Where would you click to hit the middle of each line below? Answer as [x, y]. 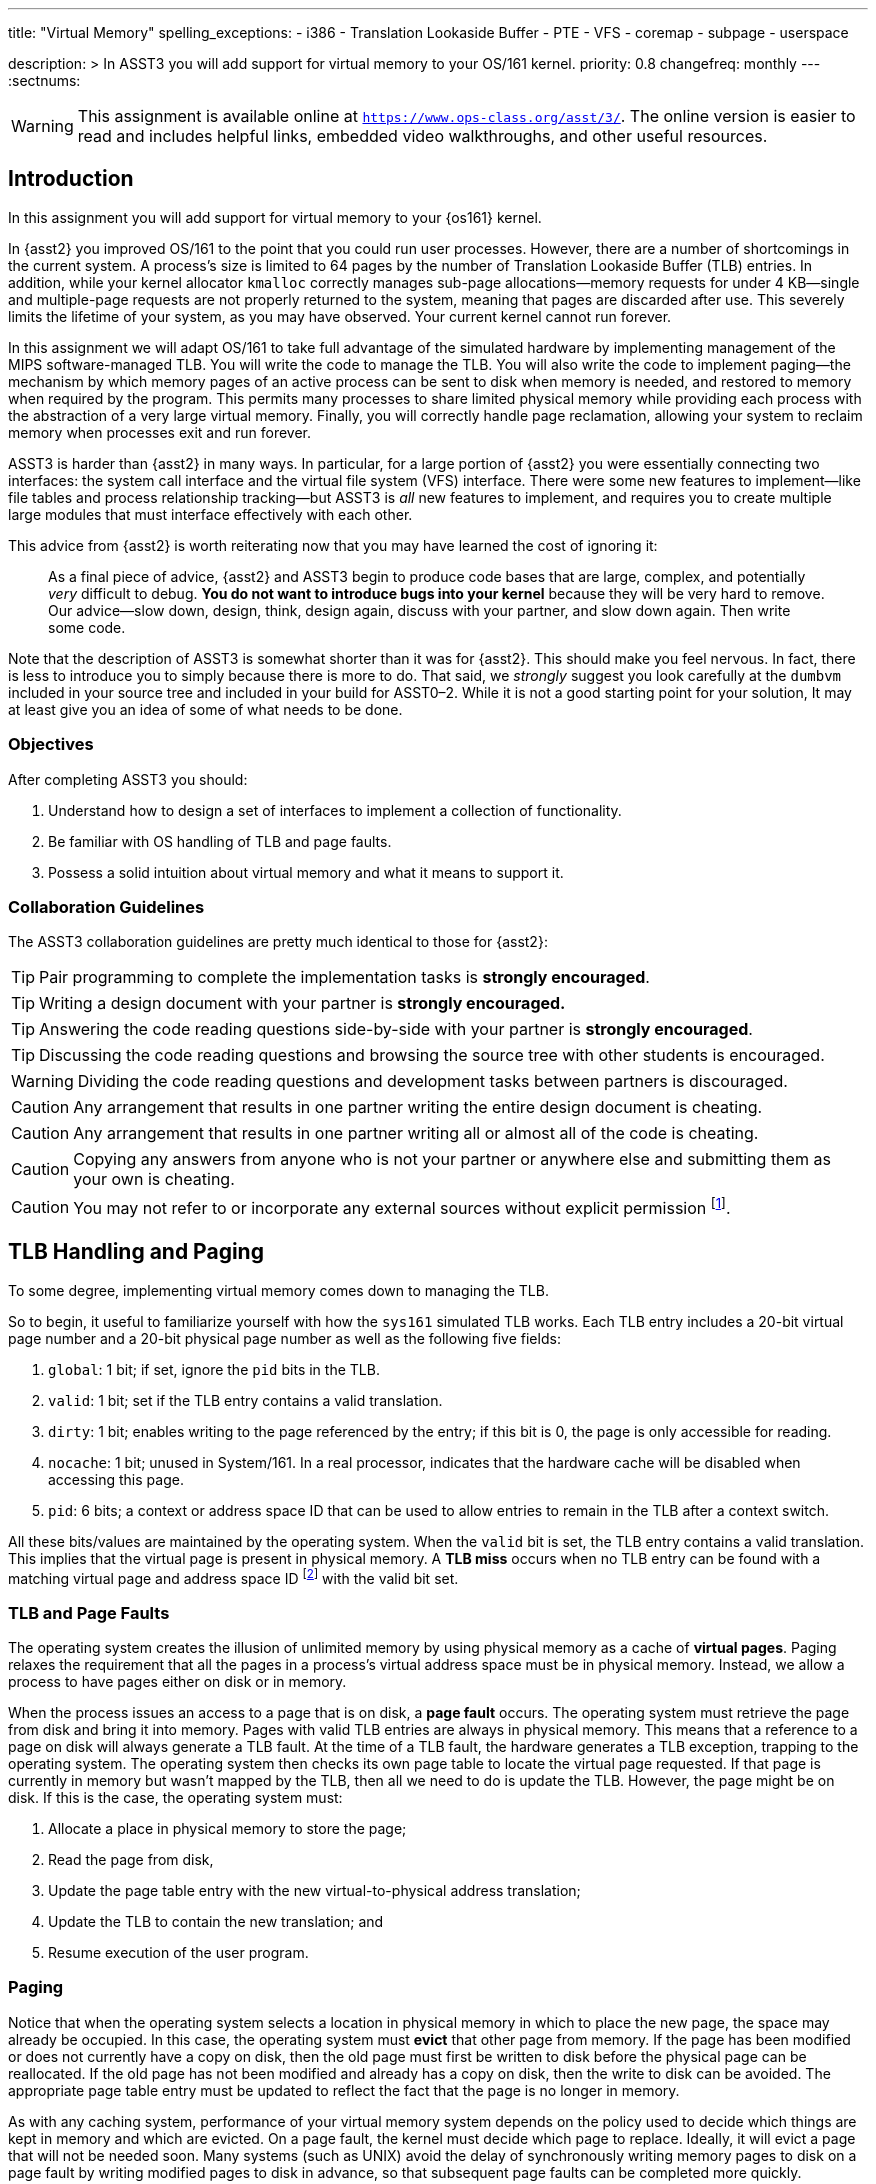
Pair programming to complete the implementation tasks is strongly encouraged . [344, 977]
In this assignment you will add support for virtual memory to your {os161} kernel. [275, 217]
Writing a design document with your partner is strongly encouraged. [302, 1003]
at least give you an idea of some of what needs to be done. [205, 709]
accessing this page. [116, 1479]
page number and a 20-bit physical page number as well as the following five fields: [284, 1338]
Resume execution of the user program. [178, 1952]
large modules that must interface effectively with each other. [210, 514]
